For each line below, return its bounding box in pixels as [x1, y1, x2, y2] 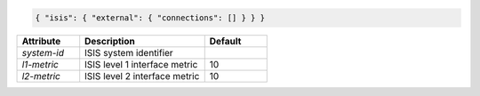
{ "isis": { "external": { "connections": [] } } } [35, 12, 266, 22]
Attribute [21, 35, 61, 47]
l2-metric [21, 69, 61, 82]
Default [209, 35, 242, 47]
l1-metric [21, 58, 60, 70]
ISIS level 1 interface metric [84, 58, 198, 70]
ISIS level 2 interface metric [84, 69, 200, 82]
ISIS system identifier [84, 46, 173, 59]
